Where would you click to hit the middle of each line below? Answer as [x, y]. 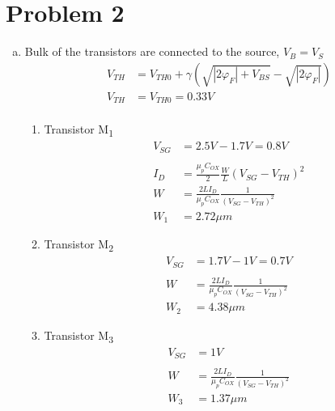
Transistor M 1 [79, 130]
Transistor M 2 [79, 245]
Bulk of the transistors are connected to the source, [152, 51]
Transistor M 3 [79, 336]
